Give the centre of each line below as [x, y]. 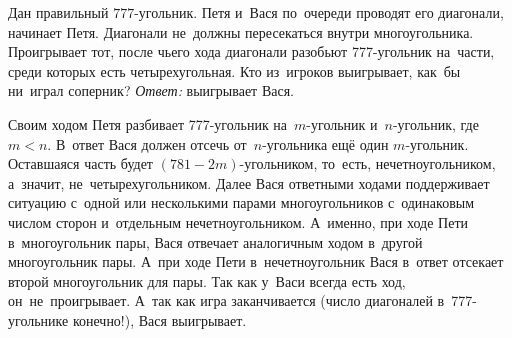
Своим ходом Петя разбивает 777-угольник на [148, 123]
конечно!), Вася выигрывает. [159, 319]
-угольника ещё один [325, 143]
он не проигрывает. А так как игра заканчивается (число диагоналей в [226, 300]
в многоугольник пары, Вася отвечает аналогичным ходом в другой [215, 241]
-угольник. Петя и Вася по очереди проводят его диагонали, [319, 12]
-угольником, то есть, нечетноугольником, [367, 163]
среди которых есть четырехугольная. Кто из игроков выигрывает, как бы [234, 70]
